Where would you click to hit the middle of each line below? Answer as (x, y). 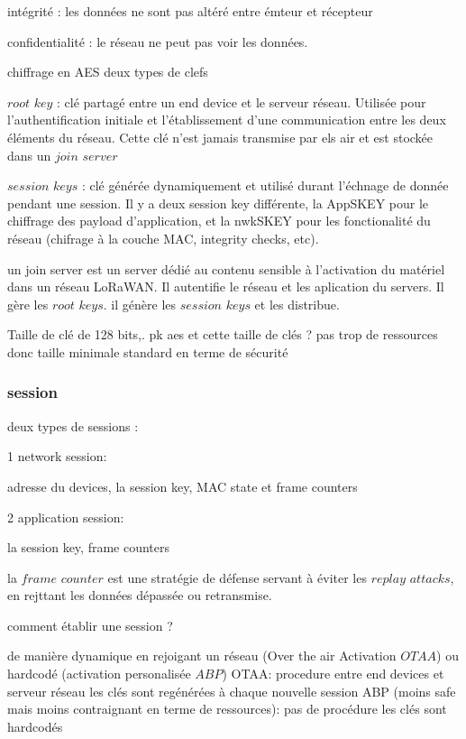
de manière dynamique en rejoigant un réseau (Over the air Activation (202, 656)
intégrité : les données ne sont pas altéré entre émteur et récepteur (190, 11)
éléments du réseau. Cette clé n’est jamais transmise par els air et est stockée (220, 137)
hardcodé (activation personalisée (99, 674)
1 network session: (57, 456)
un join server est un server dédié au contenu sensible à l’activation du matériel (226, 268)
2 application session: (66, 517)
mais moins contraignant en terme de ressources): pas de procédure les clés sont (227, 709)
